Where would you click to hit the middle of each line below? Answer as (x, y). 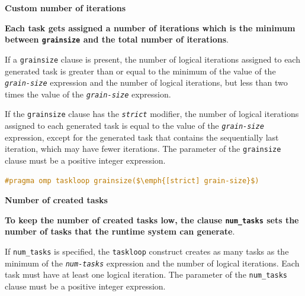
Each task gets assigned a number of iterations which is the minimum (150, 27)
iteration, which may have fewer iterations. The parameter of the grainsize (143, 149)
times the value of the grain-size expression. (88, 94)
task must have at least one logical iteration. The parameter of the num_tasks (146, 274)
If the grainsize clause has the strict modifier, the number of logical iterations (152, 114)
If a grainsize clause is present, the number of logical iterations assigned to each (152, 59)
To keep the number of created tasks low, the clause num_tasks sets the (152, 219)
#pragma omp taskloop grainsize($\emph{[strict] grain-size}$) (132, 180)
